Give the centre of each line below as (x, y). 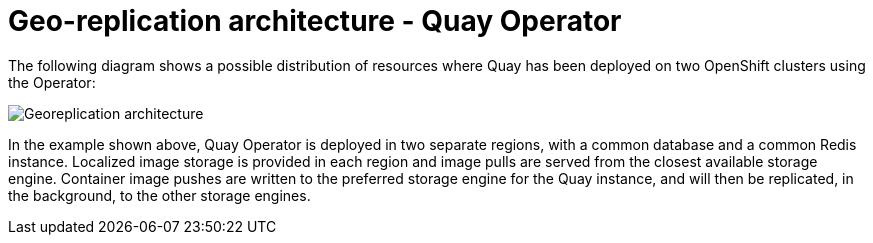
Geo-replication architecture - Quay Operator (315, 21)
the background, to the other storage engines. (159, 195)
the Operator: (52, 82)
